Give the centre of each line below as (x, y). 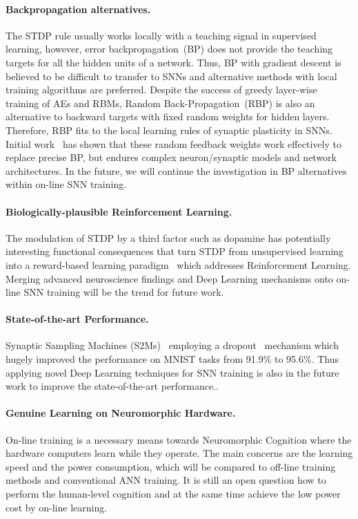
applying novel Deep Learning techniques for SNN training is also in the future (172, 372)
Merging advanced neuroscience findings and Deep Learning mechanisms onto (169, 278)
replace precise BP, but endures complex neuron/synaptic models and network (171, 157)
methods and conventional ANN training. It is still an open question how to (166, 480)
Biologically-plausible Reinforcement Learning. (119, 211)
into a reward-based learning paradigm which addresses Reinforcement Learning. (178, 264)
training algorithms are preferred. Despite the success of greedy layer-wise (161, 89)
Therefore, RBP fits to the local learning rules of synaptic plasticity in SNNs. (169, 130)
